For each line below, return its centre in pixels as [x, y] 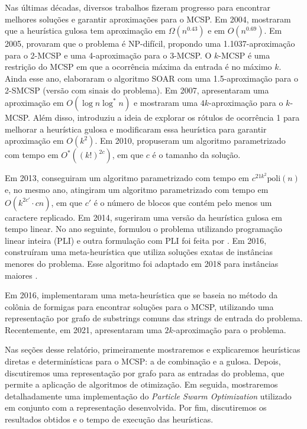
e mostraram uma [166, 103]
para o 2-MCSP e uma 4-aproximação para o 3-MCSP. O [108, 55]
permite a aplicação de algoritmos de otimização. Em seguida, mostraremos [141, 384]
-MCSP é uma [244, 55]
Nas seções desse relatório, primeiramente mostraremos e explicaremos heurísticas [153, 349]
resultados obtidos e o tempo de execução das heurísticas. [109, 419]
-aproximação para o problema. [230, 329]
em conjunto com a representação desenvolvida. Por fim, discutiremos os [136, 407]
